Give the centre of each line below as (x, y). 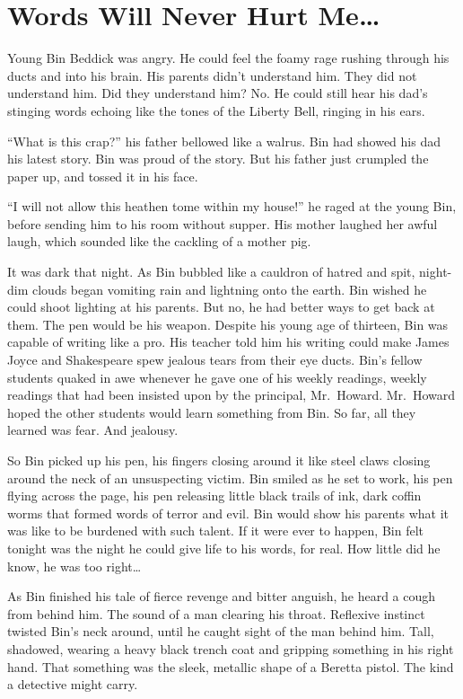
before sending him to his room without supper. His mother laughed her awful (223, 223)
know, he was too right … (74, 566)
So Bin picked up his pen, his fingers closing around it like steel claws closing (219, 460)
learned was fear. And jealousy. (93, 430)
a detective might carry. (73, 684)
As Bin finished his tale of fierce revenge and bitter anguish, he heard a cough (222, 596)
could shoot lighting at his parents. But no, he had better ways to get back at (221, 307)
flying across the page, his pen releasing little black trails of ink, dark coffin (214, 495)
